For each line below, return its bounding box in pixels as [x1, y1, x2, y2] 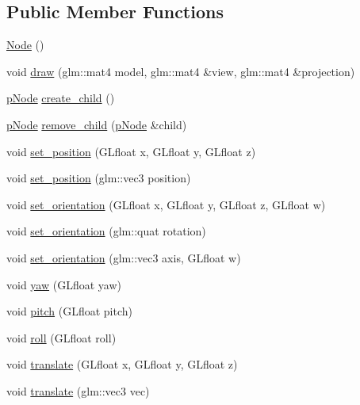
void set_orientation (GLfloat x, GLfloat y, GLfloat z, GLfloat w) [6, 196, 326, 212]
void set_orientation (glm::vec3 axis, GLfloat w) [6, 249, 241, 266]
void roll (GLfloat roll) [6, 329, 117, 346]
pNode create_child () [6, 90, 115, 106]
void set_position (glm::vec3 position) [6, 170, 191, 186]
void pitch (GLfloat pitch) [6, 303, 132, 319]
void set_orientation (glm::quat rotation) [6, 223, 206, 239]
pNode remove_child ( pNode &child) [6, 116, 187, 132]
